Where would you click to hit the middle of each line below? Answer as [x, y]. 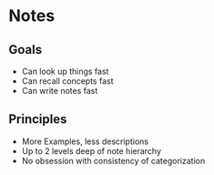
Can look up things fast [65, 71]
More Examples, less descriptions [85, 141]
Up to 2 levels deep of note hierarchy [91, 150]
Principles [38, 119]
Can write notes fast [60, 91]
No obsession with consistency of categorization [113, 160]
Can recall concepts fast [67, 81]
